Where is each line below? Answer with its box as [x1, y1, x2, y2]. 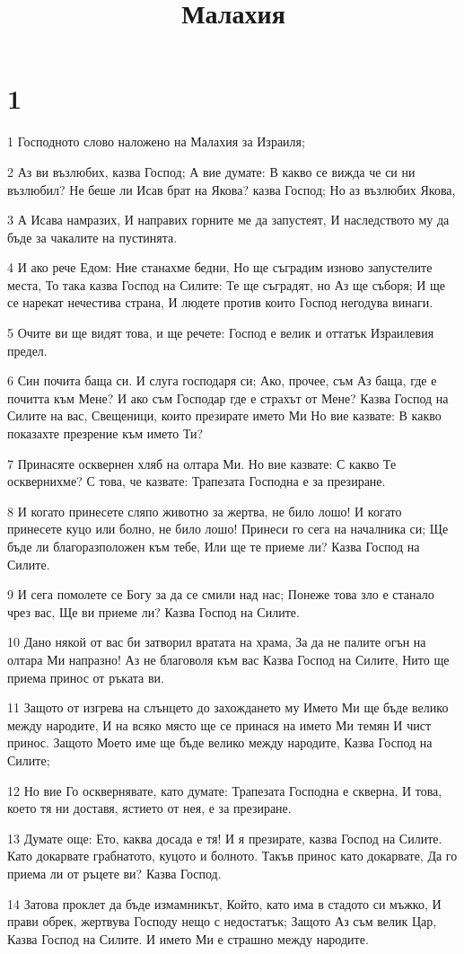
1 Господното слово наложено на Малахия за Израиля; [7, 132, 305, 151]
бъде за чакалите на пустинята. [7, 227, 178, 246]
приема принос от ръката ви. [7, 667, 164, 686]
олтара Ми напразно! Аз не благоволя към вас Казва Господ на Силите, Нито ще [7, 649, 450, 668]
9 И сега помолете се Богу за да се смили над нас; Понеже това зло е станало [7, 585, 434, 604]
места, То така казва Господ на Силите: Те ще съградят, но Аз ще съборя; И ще [7, 275, 445, 294]
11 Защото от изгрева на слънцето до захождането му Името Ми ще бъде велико [7, 698, 449, 717]
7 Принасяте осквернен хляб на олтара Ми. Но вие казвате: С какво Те [7, 454, 397, 473]
